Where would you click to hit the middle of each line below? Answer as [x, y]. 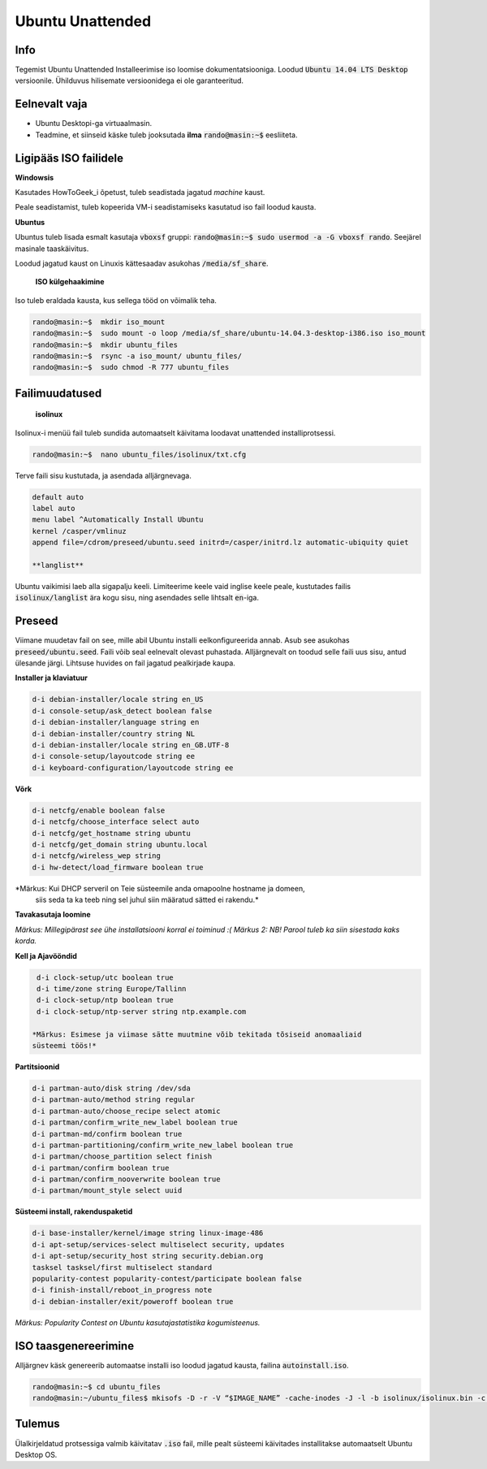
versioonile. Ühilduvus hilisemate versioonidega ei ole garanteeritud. [129, 80]
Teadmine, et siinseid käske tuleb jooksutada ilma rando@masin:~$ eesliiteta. [166, 135]
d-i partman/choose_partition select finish [122, 1157]
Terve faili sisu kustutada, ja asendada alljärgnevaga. [103, 475]
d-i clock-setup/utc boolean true [105, 977]
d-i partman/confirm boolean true [101, 1168]
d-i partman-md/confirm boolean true [107, 1134]
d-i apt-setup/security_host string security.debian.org [148, 1256]
